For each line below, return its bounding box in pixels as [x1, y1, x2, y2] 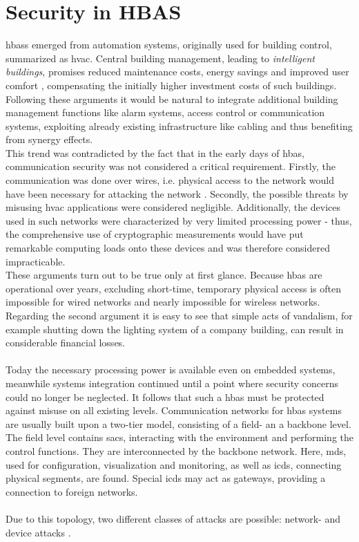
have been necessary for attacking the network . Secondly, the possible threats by [6, 186, 349, 200]
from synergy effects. [6, 132, 93, 147]
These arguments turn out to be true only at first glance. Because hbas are [6, 268, 322, 282]
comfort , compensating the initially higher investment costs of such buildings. [6, 77, 337, 92]
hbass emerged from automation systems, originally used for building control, [6, 37, 332, 52]
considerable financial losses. [6, 335, 126, 350]
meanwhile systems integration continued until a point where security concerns [6, 375, 338, 390]
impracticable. [6, 254, 66, 268]
